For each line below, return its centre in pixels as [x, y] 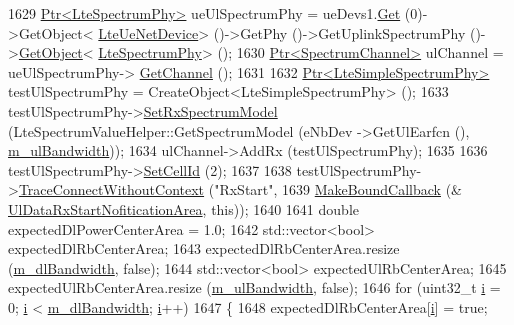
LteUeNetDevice [148, 32]
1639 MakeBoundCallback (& [372, 189]
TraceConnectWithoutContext [111, 189]
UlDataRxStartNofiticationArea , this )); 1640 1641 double [184, 208]
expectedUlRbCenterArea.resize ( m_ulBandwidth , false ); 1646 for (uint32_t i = [254, 287]
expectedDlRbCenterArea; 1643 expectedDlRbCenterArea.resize [204, 248]
